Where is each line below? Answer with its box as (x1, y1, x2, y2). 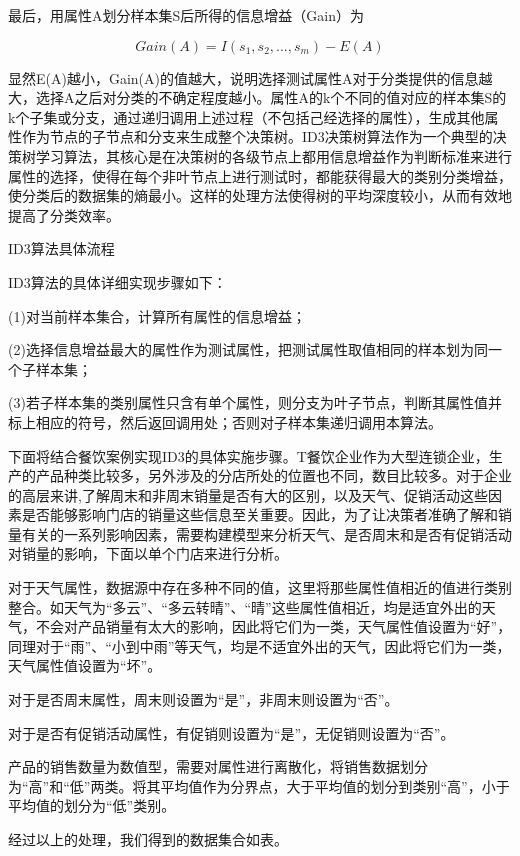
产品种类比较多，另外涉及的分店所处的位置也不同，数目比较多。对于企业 (35, 465, 512, 486)
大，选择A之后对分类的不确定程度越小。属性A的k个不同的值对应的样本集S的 (8, 87, 507, 108)
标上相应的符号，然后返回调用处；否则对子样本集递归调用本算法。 (8, 411, 442, 432)
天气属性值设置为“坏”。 (8, 655, 162, 676)
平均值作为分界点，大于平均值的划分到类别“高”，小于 (160, 775, 510, 796)
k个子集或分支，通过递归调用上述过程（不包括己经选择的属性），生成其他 (8, 106, 485, 127)
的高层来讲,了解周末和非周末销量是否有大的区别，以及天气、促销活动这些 (8, 484, 488, 505)
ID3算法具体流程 (8, 238, 115, 259)
